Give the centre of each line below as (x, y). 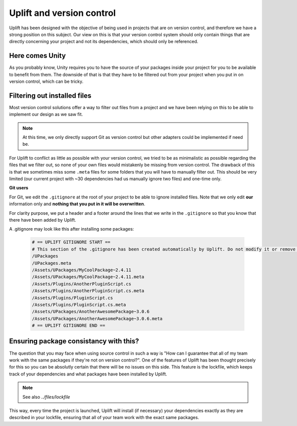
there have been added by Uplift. (43, 220)
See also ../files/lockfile (46, 397)
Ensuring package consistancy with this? (74, 341)
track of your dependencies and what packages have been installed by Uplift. (88, 374)
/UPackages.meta (52, 263)
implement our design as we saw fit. (46, 115)
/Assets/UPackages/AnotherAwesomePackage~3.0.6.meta (97, 318)
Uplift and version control (62, 13)
